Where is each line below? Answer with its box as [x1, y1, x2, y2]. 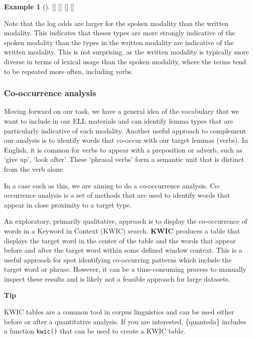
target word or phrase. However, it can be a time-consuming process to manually [4, 264, 247, 274]
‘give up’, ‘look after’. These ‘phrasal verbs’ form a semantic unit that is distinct [4, 154, 244, 164]
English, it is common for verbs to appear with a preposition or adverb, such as [4, 144, 243, 155]
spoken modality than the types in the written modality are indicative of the [4, 37, 234, 47]
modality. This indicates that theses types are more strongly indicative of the [4, 27, 235, 38]
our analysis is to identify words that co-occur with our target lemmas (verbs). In [4, 135, 248, 145]
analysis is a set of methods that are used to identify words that [38, 190, 230, 200]
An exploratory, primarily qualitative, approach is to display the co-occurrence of [4, 216, 248, 226]
